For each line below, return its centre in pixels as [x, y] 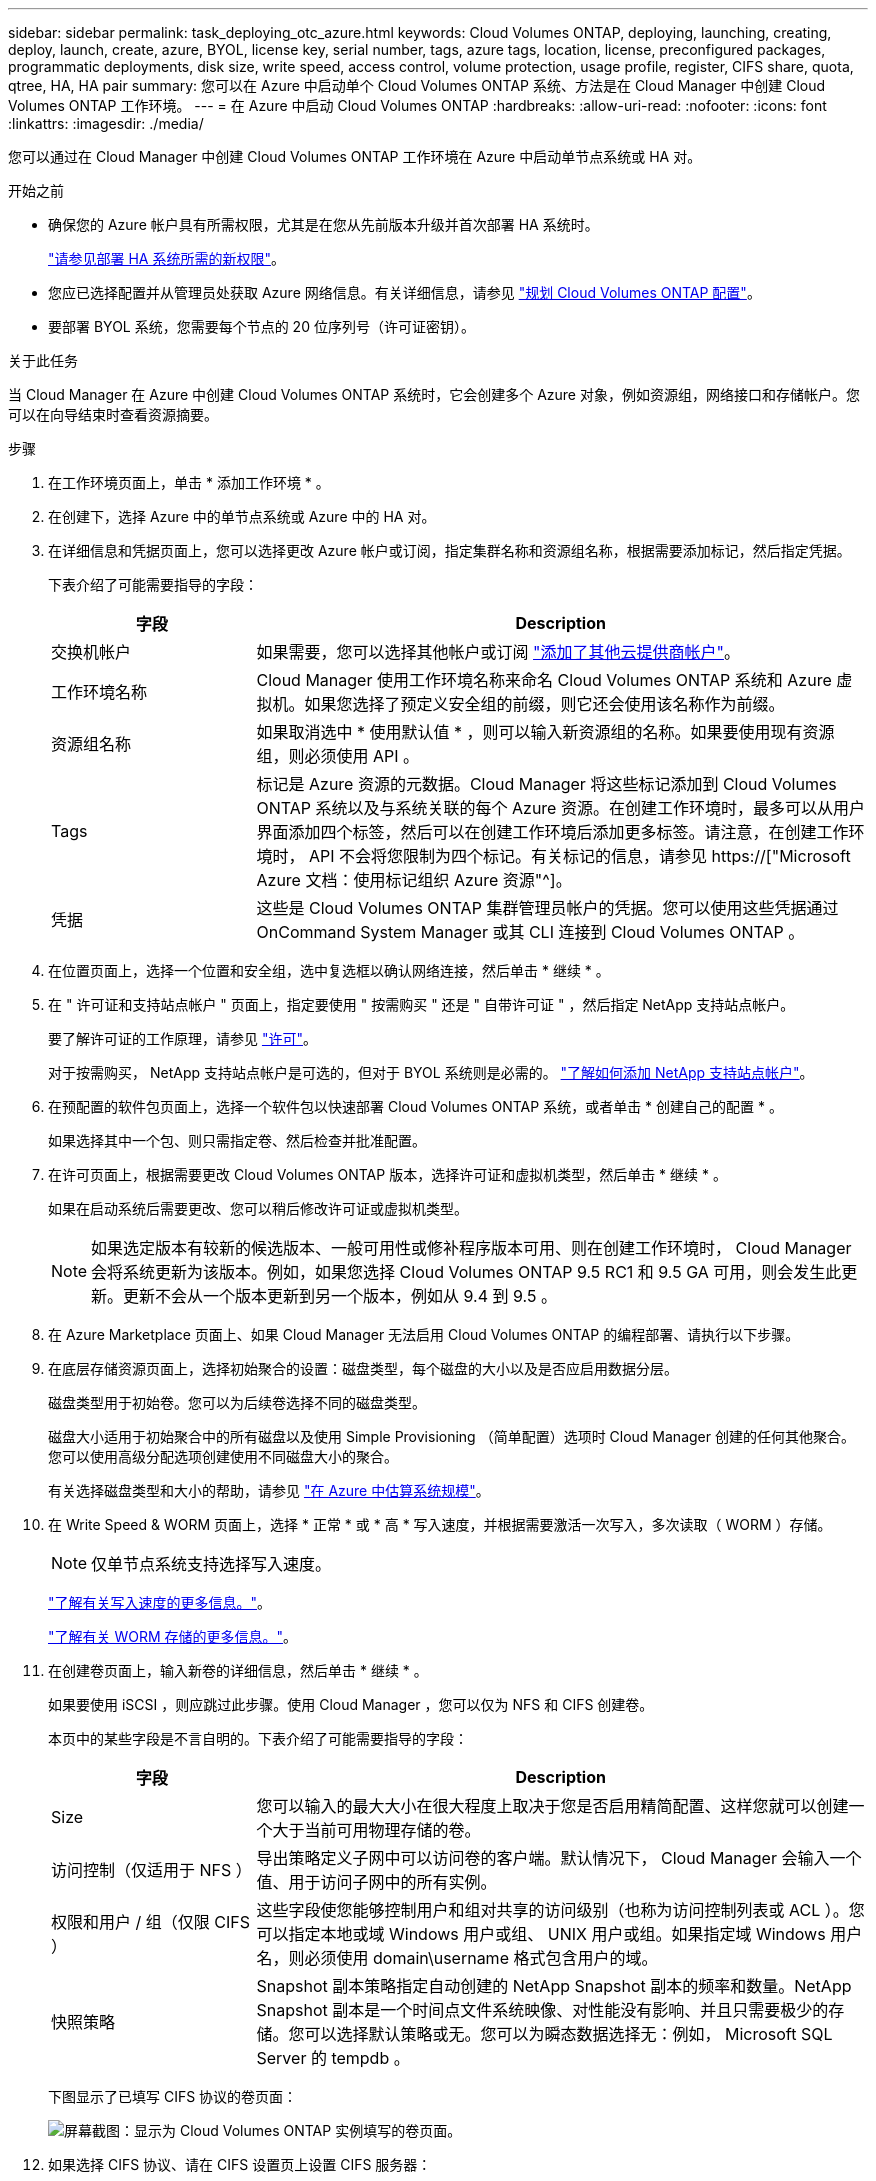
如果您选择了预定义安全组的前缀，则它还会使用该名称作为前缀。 [544, 704]
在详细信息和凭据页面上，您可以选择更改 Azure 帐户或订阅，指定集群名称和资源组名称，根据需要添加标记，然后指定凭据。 [449, 550]
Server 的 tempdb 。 [333, 2058]
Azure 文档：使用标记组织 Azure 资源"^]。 [414, 880]
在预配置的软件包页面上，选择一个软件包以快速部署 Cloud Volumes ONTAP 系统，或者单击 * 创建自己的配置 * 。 [415, 1106]
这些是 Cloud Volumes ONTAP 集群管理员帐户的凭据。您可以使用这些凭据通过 [547, 908]
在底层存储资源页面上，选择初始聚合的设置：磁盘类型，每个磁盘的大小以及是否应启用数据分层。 [363, 1368]
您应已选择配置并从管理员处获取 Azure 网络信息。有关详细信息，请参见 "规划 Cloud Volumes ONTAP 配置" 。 [404, 292]
